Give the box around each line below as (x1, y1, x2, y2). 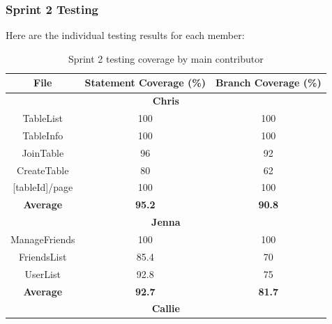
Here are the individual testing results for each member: (6, 28, 245, 43)
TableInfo (22, 128, 63, 142)
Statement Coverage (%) (84, 75, 206, 90)
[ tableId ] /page (13, 180, 73, 194)
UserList (24, 266, 61, 281)
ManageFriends (10, 232, 75, 246)
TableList (22, 111, 63, 125)
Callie (151, 301, 180, 316)
